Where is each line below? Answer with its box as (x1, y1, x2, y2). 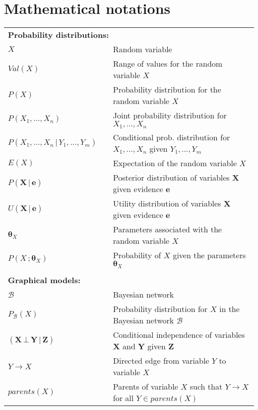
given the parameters (173, 249, 246, 261)
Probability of (113, 249, 161, 261)
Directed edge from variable (113, 355, 209, 367)
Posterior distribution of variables (113, 172, 230, 184)
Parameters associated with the (113, 223, 222, 235)
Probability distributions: (8, 29, 109, 41)
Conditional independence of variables (113, 329, 245, 341)
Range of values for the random (113, 58, 223, 70)
